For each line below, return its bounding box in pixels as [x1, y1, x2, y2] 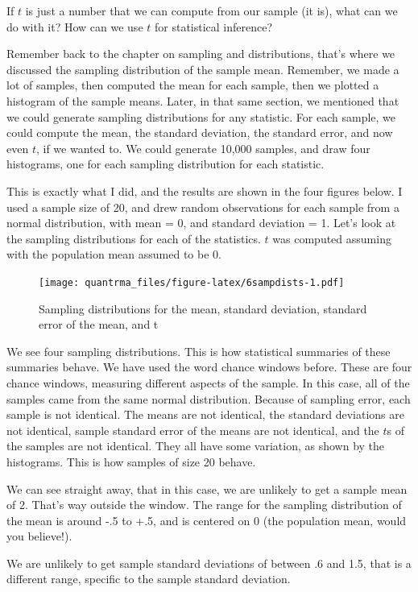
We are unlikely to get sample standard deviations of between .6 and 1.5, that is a [6, 554, 412, 571]
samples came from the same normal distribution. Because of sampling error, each [6, 390, 411, 407]
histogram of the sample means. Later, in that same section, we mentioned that [6, 92, 399, 109]
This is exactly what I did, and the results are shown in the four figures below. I [6, 182, 403, 199]
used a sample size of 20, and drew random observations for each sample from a [6, 198, 399, 215]
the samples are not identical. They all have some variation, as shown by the [6, 437, 385, 454]
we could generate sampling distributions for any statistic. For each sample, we [6, 108, 396, 125]
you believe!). [6, 528, 72, 544]
